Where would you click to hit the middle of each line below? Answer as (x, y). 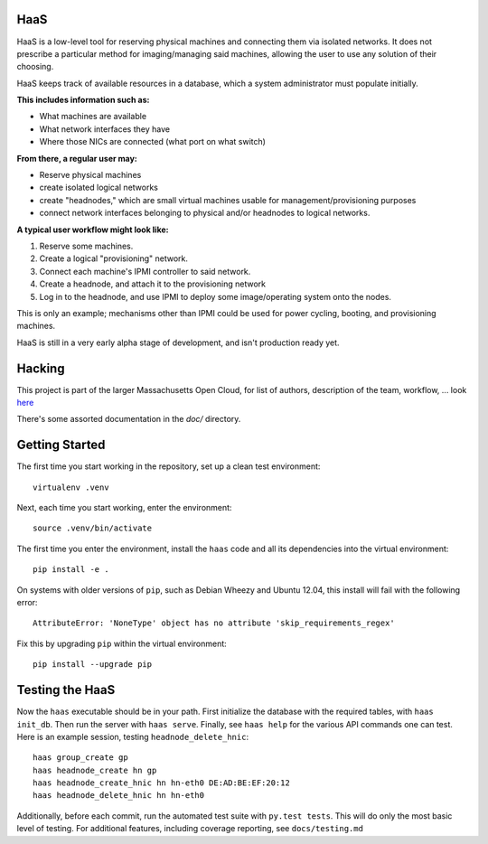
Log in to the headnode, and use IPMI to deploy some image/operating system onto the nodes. (216, 296)
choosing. (35, 67)
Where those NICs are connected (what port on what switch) (153, 142)
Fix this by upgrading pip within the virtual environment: (122, 643)
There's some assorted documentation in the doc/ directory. (129, 419)
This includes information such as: (83, 100)
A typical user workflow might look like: (93, 230)
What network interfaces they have (105, 129)
